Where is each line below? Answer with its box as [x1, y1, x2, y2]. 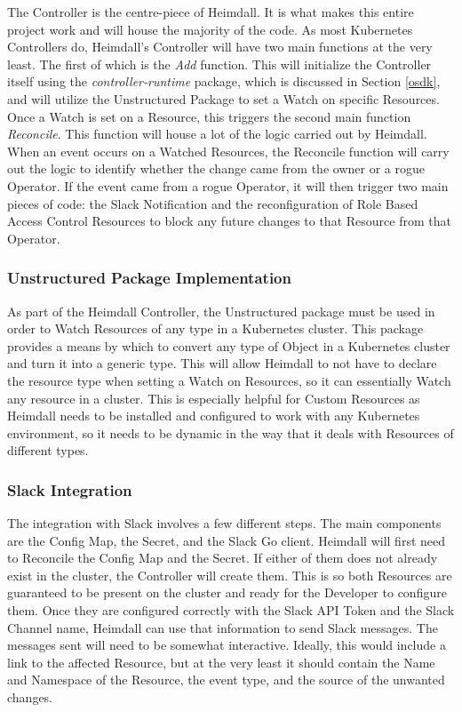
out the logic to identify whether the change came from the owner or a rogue [7, 159, 425, 178]
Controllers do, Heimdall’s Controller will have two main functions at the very [7, 37, 433, 56]
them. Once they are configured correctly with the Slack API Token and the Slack [7, 601, 455, 620]
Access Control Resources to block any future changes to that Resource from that [7, 212, 451, 230]
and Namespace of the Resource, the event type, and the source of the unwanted [7, 670, 445, 689]
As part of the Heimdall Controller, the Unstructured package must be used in [7, 301, 435, 320]
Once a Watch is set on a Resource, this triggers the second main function [7, 107, 411, 125]
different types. [7, 441, 89, 460]
